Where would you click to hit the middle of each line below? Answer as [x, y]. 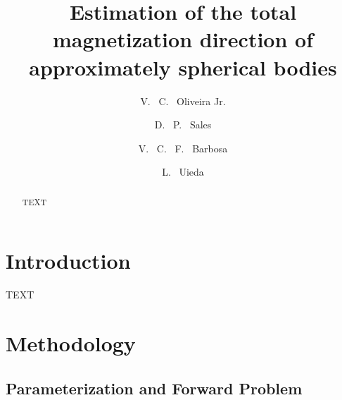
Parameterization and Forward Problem [154, 388]
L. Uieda [183, 172]
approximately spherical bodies [183, 67]
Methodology [71, 343]
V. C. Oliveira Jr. [183, 101]
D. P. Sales [183, 125]
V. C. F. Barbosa [183, 148]
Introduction [68, 261]
